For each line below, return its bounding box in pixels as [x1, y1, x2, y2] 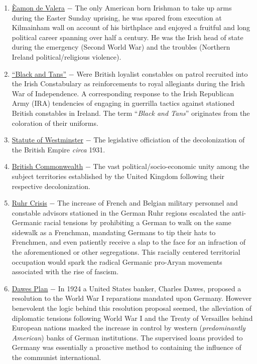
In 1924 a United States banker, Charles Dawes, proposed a [58, 283, 241, 293]
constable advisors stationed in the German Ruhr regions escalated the [12, 207, 230, 218]
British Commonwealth [12, 161, 83, 171]
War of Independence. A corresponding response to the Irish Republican [12, 88, 234, 98]
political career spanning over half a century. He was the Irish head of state [12, 32, 243, 42]
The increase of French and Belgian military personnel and [57, 198, 238, 208]
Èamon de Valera [12, 3, 65, 13]
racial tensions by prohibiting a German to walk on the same [44, 217, 231, 228]
